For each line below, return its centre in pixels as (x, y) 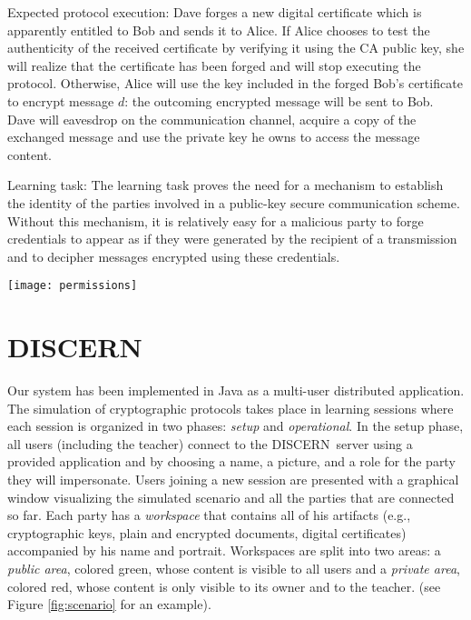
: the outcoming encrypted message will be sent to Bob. (279, 100)
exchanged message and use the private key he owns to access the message (214, 137)
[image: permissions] (73, 286)
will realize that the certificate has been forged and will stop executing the (214, 65)
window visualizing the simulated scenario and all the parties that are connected (231, 497)
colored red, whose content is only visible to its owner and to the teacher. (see (224, 586)
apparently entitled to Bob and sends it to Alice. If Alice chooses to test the (219, 30)
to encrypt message (61, 100)
